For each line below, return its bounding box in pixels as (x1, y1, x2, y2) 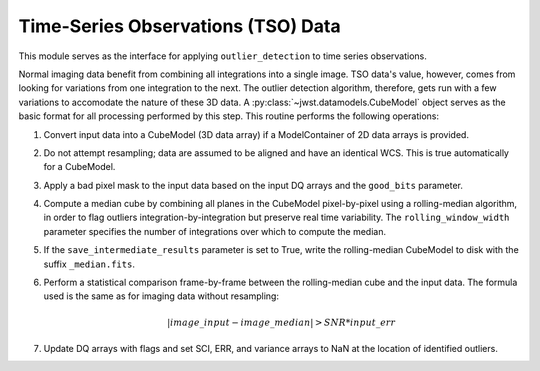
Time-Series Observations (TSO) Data (18, 15, 341, 37)
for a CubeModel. (43, 161, 116, 173)
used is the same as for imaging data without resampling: (43, 290, 280, 302)
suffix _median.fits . (43, 258, 135, 270)
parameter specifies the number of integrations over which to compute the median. (43, 225, 387, 237)
